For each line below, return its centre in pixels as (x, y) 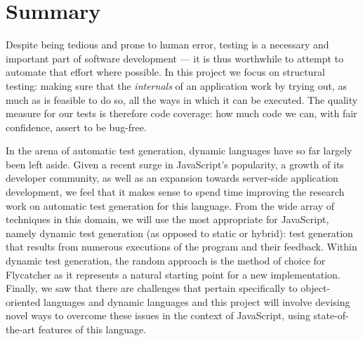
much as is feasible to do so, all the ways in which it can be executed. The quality (182, 99)
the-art (21, 329)
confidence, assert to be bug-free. (76, 127)
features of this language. (92, 329)
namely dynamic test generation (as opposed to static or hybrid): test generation (179, 233)
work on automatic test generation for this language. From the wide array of (170, 205)
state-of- (331, 315)
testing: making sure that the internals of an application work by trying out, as (176, 85)
